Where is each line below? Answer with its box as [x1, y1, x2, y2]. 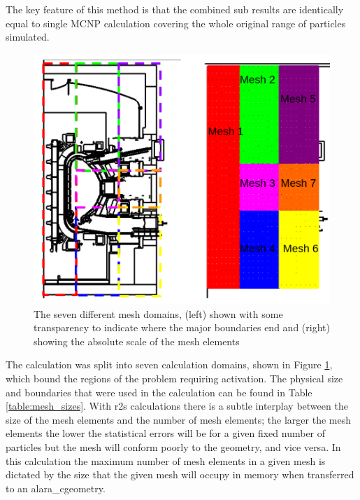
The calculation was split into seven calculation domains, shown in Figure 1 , [6, 357, 333, 372]
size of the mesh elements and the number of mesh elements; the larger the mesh [6, 412, 351, 426]
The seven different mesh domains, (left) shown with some [34, 306, 283, 321]
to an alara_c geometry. [6, 480, 106, 495]
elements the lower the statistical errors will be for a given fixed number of [6, 426, 326, 440]
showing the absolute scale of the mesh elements [34, 333, 240, 348]
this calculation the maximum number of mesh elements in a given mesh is [6, 453, 326, 468]
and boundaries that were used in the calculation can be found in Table [6, 384, 312, 399]
